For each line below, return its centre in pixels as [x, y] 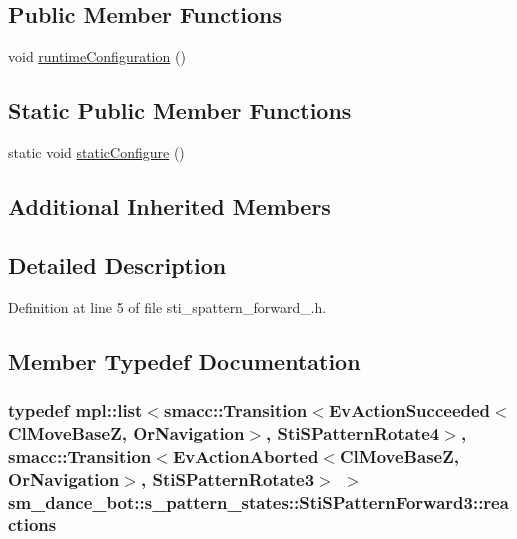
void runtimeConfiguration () [97, 56]
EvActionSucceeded [409, 409]
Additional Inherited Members [169, 205]
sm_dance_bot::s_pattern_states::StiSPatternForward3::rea [258, 501]
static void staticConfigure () [96, 152]
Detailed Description [117, 264]
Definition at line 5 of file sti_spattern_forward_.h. [167, 306]
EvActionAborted [245, 455]
